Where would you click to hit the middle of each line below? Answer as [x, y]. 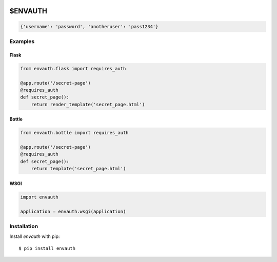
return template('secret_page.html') [78, 169]
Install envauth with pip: [35, 236]
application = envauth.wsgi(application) [73, 211]
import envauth [39, 197]
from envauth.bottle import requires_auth [74, 133]
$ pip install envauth [47, 248]
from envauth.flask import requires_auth [73, 68]
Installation [24, 226]
